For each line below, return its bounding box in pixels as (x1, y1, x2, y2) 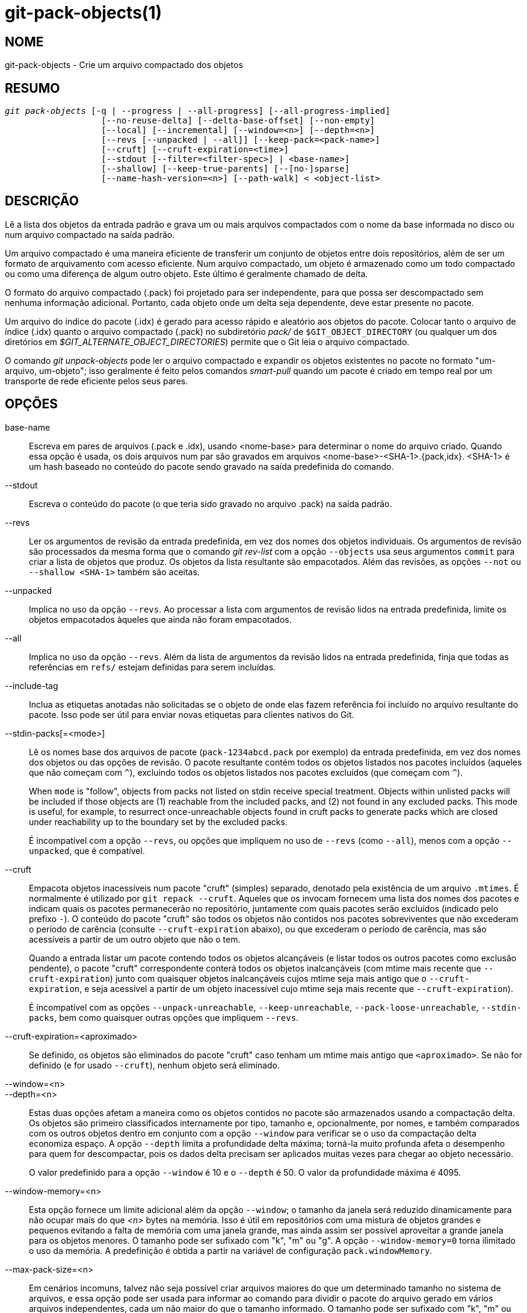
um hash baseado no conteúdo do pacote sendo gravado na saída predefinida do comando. (29, 461, 394, 472)
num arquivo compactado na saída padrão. (5, 229, 175, 240)
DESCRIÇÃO (5, 193, 79, 209)
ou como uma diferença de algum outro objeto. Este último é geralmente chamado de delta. (5, 268, 368, 279)
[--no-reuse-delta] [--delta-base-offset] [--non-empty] (101, 116, 375, 126)
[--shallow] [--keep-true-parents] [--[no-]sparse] (101, 164, 350, 174)
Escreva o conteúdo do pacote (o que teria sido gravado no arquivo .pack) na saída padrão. (29, 498, 392, 509)
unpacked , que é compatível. (29, 845, 145, 856)
